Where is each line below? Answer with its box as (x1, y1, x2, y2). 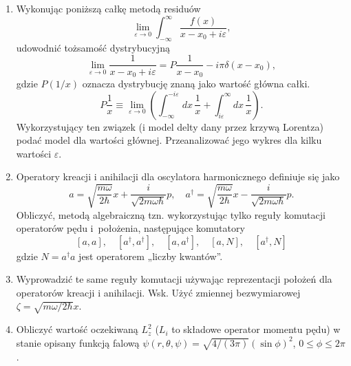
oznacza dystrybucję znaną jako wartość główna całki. (82, 76, 310, 90)
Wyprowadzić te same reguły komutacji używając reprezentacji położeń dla (16, 272, 332, 286)
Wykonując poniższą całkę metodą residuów (16, 1, 201, 15)
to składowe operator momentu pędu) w (171, 322, 341, 336)
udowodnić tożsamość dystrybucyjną (16, 40, 170, 54)
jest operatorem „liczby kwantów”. (78, 248, 223, 263)
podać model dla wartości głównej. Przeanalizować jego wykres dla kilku (16, 133, 322, 147)
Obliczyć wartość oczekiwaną (16, 322, 138, 336)
